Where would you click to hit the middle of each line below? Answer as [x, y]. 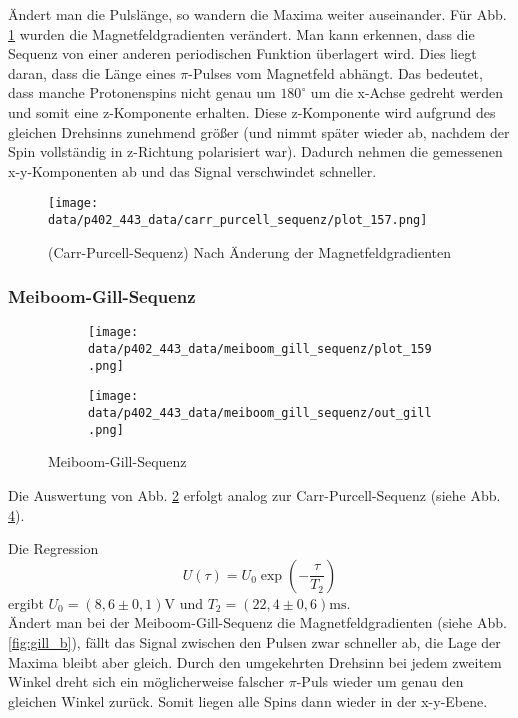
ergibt [26, 602]
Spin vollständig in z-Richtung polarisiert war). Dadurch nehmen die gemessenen [255, 151]
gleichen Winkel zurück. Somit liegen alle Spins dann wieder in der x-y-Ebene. [248, 700]
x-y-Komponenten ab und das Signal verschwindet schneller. [192, 170]
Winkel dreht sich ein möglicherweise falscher [146, 681]
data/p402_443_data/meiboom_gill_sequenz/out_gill [260, 413]
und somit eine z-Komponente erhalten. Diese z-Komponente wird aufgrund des [252, 111]
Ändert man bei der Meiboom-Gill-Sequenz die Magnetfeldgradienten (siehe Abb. [257, 622]
